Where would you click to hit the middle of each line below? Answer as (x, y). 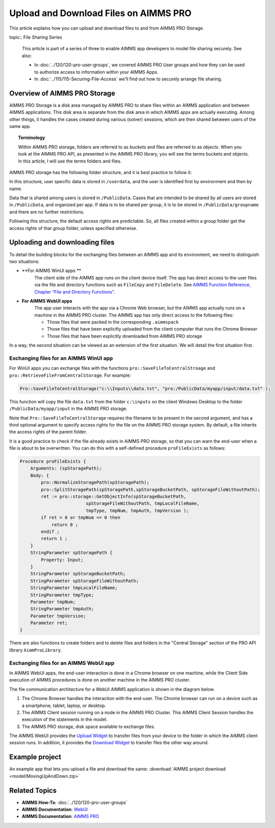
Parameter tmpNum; (53, 602)
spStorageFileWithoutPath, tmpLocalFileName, (143, 504)
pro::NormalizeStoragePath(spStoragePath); (95, 482)
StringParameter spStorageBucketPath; (78, 574)
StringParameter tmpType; (62, 595)
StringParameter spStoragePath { (71, 553)
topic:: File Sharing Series (36, 37)
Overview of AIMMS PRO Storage (62, 93)
